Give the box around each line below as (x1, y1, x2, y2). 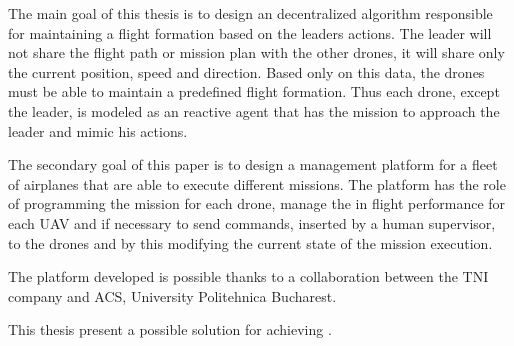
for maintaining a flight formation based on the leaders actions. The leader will (8, 22, 492, 43)
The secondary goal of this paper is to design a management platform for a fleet (8, 154, 498, 175)
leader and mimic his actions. (8, 120, 188, 141)
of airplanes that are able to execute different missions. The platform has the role (8, 173, 506, 194)
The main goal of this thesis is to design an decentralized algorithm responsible (8, 3, 493, 23)
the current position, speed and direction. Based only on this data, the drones (8, 61, 485, 82)
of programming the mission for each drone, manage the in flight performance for (8, 193, 506, 214)
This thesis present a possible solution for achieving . (8, 319, 332, 340)
